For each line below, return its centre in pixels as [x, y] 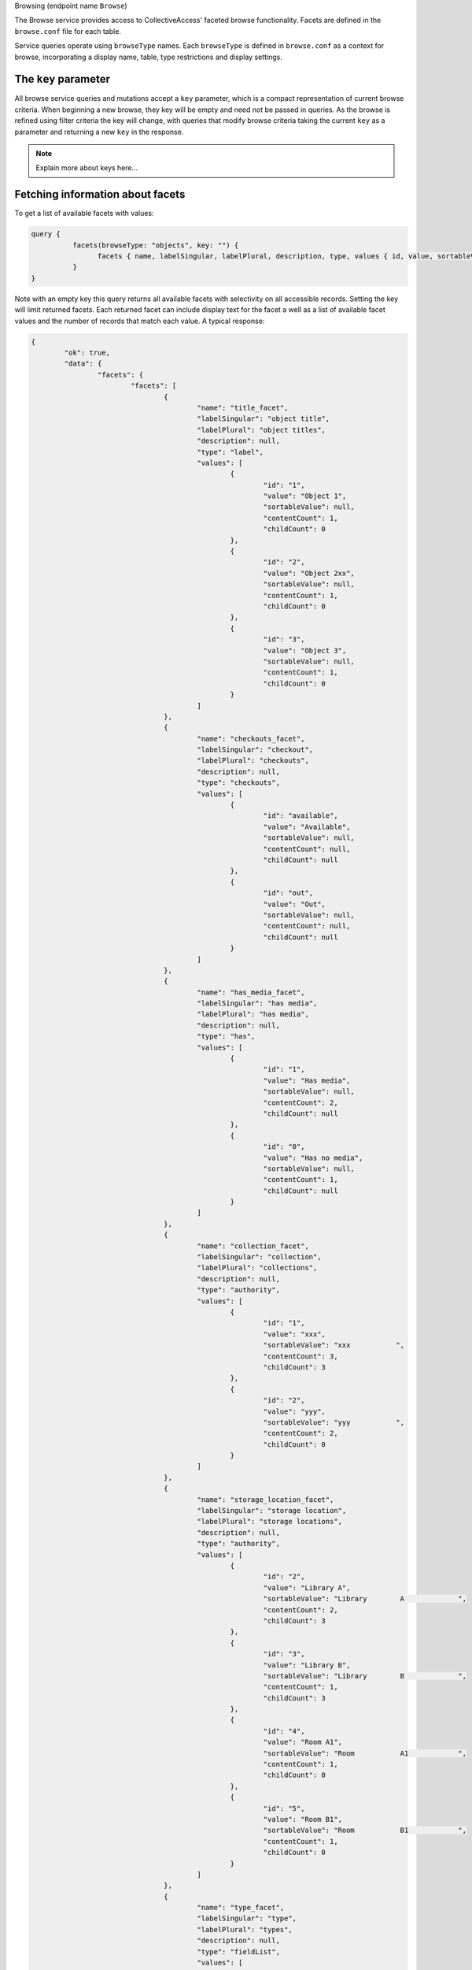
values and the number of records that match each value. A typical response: [140, 321]
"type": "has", [226, 1037]
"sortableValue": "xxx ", [334, 1345]
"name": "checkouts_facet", [251, 738]
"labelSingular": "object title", [264, 419]
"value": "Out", [295, 904]
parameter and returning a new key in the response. [99, 132]
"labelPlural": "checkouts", [253, 761]
